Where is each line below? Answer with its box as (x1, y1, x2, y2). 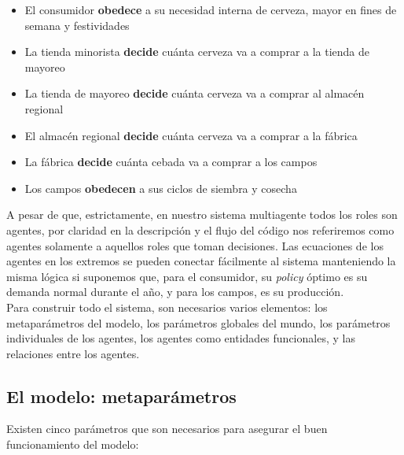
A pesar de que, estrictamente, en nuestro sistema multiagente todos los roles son (6, 206, 398, 223)
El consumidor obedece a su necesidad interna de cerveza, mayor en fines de (24, 2, 397, 17)
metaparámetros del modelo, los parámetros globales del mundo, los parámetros (6, 314, 391, 331)
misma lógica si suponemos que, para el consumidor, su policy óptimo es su (6, 268, 368, 284)
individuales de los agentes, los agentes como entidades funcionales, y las (6, 330, 355, 346)
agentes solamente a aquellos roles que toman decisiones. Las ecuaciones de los (6, 237, 384, 253)
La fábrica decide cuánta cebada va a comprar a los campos (24, 154, 318, 170)
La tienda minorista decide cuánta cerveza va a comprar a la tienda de (24, 43, 370, 60)
